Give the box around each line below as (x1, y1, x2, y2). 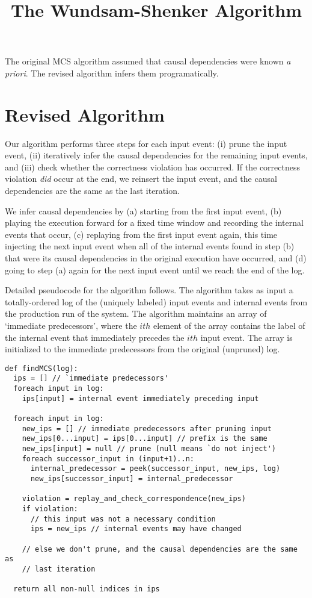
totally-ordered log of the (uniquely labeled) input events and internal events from (5, 295, 308, 308)
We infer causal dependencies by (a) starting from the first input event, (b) (5, 204, 282, 217)
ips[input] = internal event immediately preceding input (22, 394, 259, 403)
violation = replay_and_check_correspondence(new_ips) (22, 494, 246, 503)
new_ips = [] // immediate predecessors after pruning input (22, 424, 272, 433)
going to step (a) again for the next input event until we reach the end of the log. (5, 263, 305, 276)
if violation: (22, 504, 78, 513)
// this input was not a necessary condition (30, 514, 216, 523)
